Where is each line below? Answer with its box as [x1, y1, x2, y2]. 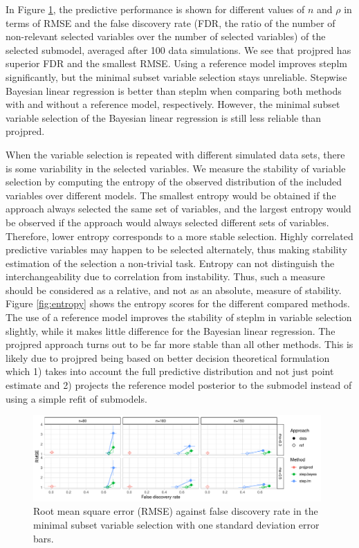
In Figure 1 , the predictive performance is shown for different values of [6, 2, 305, 16]
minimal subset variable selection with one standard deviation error [33, 517, 320, 531]
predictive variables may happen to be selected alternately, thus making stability [6, 242, 347, 257]
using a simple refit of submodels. [6, 391, 147, 405]
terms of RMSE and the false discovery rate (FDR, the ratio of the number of [6, 15, 335, 30]
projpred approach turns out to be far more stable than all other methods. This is [6, 337, 353, 351]
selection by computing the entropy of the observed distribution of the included [6, 174, 342, 189]
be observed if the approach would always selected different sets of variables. [6, 214, 329, 229]
